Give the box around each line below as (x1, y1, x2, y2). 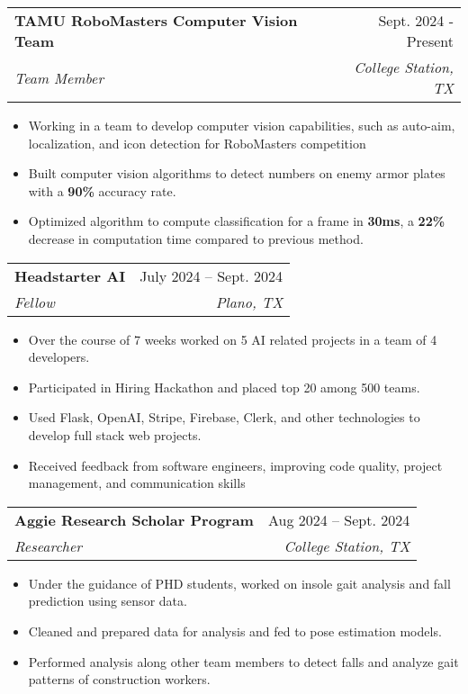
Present (406, 31, 454, 51)
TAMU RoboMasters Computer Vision (14, 10, 298, 31)
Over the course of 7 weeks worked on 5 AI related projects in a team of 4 (28, 329, 437, 348)
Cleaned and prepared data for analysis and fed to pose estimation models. (28, 621, 442, 640)
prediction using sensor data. (28, 591, 187, 610)
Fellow (14, 291, 55, 312)
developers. (28, 347, 90, 366)
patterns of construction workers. (28, 670, 211, 689)
